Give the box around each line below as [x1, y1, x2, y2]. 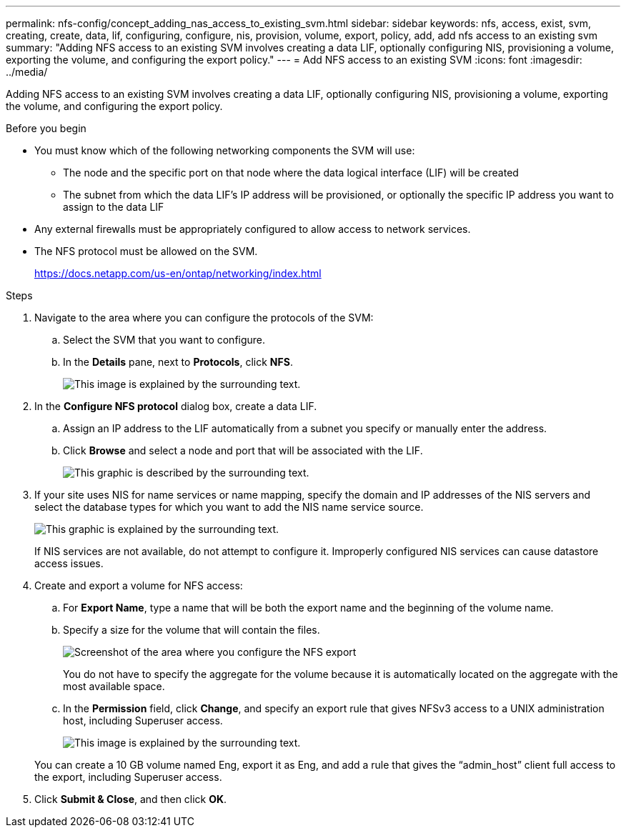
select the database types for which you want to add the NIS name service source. [34, 501, 424, 513]
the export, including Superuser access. [34, 771, 222, 783]
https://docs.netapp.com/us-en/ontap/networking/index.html [34, 267, 322, 279]
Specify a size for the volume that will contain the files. [63, 624, 320, 636]
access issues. [34, 557, 104, 569]
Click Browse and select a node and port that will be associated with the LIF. [63, 444, 423, 457]
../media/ [6, 66, 48, 78]
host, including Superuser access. [63, 714, 223, 727]
